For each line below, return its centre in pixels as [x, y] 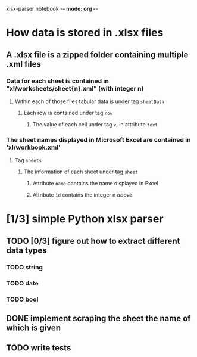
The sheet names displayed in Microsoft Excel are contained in [98, 139]
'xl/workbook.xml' [33, 147]
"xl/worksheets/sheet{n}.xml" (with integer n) [75, 88]
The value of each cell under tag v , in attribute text [95, 124]
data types [26, 250]
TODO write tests [39, 348]
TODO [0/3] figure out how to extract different [93, 241]
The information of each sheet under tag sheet [81, 172]
